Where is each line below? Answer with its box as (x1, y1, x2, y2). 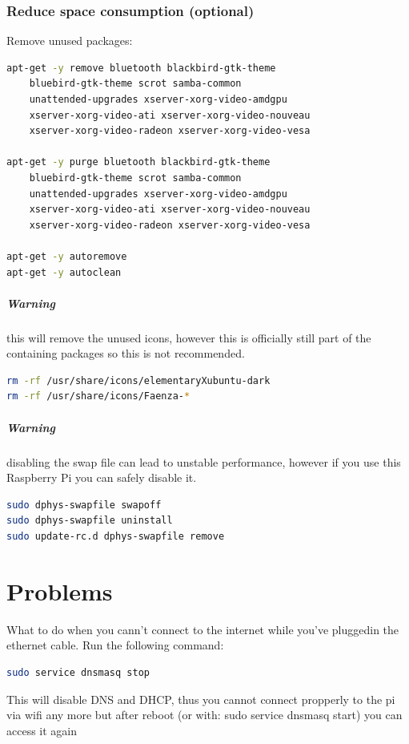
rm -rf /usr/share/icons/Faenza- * (6, 390, 190, 402)
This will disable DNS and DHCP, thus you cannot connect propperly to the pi (6, 690, 395, 707)
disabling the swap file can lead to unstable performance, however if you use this (6, 453, 401, 470)
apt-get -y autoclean (6, 266, 122, 278)
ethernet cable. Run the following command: (6, 637, 224, 653)
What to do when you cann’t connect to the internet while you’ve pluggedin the (6, 621, 399, 637)
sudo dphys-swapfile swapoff (6, 499, 162, 511)
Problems (6, 574, 113, 607)
